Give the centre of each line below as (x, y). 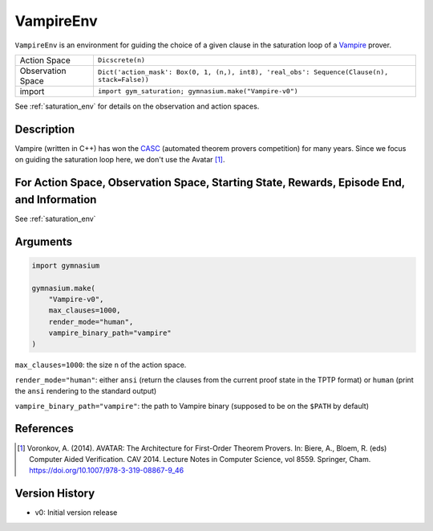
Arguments (44, 241)
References (44, 429)
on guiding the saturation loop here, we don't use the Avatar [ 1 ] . (120, 160)
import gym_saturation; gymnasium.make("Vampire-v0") (198, 91)
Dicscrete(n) (121, 60)
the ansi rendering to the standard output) (86, 391)
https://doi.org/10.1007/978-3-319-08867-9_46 (107, 471)
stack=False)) (123, 79)
